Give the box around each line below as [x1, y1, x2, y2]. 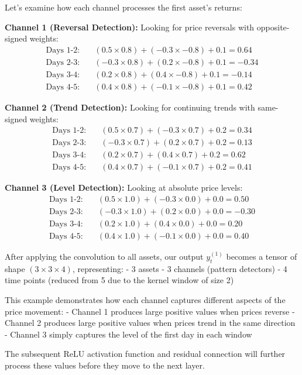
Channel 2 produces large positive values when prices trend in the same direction [5, 316, 296, 329]
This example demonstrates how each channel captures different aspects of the [5, 293, 286, 305]
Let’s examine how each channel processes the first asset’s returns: [5, 1, 242, 13]
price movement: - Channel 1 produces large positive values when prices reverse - [5, 305, 295, 317]
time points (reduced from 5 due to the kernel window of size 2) [5, 274, 234, 286]
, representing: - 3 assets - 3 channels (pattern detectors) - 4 [72, 262, 287, 274]
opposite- [256, 20, 290, 33]
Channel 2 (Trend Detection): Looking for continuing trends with [5, 101, 255, 113]
